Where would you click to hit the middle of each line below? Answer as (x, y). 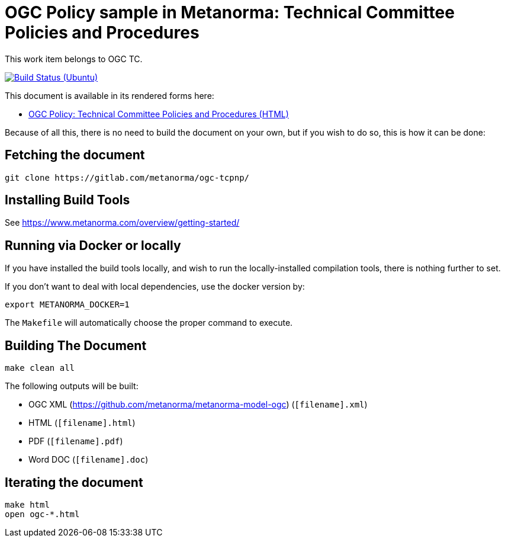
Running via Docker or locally (93, 245)
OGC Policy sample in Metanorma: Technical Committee (230, 12)
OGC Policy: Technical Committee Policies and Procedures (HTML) (159, 114)
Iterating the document (74, 482)
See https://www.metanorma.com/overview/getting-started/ (122, 223)
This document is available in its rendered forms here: (110, 95)
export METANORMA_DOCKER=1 (67, 305)
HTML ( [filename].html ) (82, 423)
